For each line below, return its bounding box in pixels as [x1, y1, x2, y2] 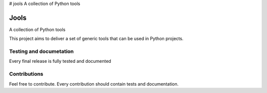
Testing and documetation [9, 48, 74, 55]
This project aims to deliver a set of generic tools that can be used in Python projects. [9, 36, 184, 42]
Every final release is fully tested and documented [9, 58, 111, 64]
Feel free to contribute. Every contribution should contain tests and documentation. [9, 81, 179, 87]
